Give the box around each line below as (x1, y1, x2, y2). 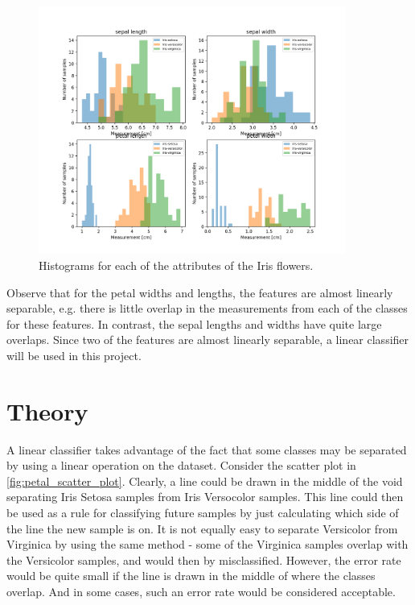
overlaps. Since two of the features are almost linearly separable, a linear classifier (6, 331, 409, 348)
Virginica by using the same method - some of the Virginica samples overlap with (6, 536, 409, 553)
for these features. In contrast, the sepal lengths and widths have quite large (6, 315, 382, 332)
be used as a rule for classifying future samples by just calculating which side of (6, 504, 399, 521)
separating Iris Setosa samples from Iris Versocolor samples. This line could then (6, 488, 404, 505)
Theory (6, 394, 88, 427)
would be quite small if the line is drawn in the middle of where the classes (6, 567, 376, 584)
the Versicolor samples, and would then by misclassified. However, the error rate (6, 551, 401, 568)
